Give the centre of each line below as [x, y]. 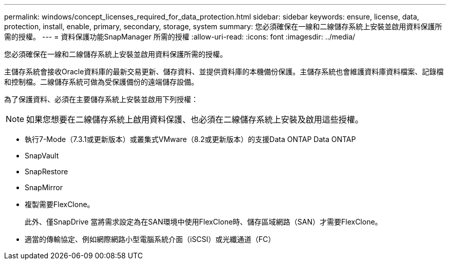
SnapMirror [44, 187]
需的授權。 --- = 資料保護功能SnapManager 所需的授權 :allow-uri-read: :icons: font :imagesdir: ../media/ [180, 37]
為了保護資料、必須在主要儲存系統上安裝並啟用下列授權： [101, 99]
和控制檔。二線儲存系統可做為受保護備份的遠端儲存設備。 [101, 82]
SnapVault [42, 156]
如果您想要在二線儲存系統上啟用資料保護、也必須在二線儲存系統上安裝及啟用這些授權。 [195, 119]
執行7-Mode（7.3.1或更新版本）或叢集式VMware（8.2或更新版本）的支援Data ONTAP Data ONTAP [190, 139]
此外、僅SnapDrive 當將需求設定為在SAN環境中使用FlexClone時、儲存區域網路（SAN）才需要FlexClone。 [203, 222]
